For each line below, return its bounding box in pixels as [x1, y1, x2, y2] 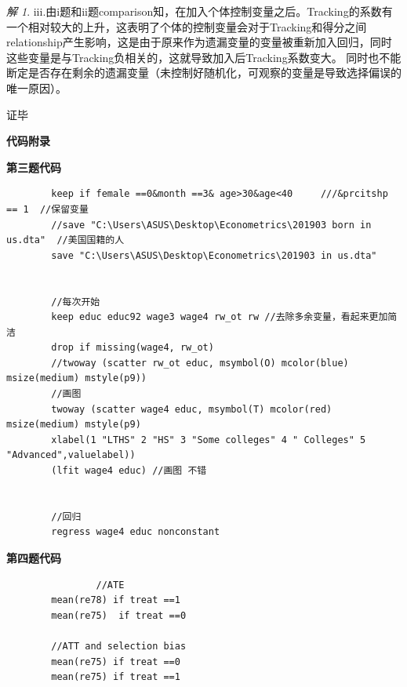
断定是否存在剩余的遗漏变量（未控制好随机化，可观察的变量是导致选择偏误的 [6, 64, 402, 81]
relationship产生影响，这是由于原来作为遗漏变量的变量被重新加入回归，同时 [6, 34, 392, 50]
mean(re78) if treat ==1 [51, 594, 180, 606]
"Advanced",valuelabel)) [6, 449, 136, 461]
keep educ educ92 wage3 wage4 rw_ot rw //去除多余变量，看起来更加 [51, 311, 388, 323]
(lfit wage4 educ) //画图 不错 [51, 465, 207, 477]
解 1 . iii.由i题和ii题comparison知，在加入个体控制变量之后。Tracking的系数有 [6, 3, 393, 19]
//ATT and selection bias [51, 640, 187, 652]
